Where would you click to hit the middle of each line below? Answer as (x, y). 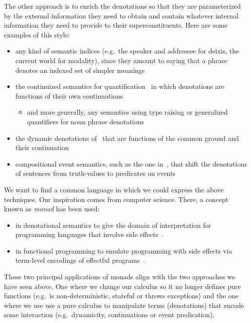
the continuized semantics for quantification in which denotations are (120, 86)
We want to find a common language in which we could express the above (114, 189)
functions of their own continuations (69, 95)
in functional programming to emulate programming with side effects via (124, 250)
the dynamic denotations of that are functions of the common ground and (127, 138)
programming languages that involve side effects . (90, 234)
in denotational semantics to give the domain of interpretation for (113, 225)
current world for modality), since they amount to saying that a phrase (121, 60)
